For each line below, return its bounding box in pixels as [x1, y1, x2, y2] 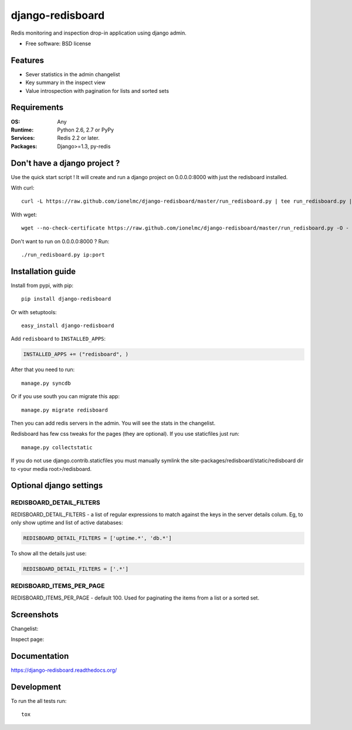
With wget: [11, 211, 38, 218]
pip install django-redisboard [21, 295, 111, 302]
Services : [11, 134, 35, 142]
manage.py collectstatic [21, 444, 93, 450]
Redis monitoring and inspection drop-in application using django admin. [11, 29, 187, 36]
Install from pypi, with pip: [11, 282, 73, 289]
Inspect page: [11, 636, 45, 643]
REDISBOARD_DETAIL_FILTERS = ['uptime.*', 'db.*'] [23, 535, 172, 541]
